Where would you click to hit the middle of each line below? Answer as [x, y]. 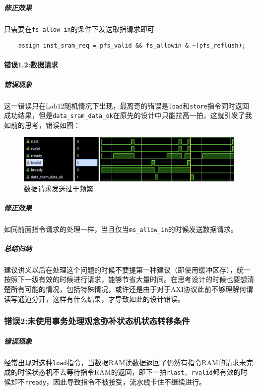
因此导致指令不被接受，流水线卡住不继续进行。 [129, 381]
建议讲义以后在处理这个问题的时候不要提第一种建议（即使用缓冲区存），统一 [127, 269]
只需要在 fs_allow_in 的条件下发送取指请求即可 [79, 28]
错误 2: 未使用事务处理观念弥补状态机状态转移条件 [97, 321]
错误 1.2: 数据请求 [31, 65]
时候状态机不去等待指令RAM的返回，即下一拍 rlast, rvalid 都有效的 [129, 372]
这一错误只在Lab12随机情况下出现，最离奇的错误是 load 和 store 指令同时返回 [127, 105]
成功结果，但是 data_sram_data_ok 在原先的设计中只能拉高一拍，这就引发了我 [128, 115]
